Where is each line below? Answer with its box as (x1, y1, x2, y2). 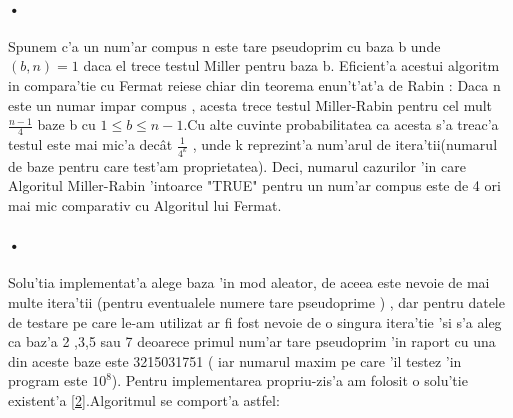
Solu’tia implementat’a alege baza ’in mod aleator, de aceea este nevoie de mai (8, 272, 490, 293)
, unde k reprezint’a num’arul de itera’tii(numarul (192, 134, 498, 154)
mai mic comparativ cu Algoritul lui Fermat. (8, 195, 282, 216)
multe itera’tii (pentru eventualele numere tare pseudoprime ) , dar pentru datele (8, 292, 505, 313)
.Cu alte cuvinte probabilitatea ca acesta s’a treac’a (183, 114, 499, 135)
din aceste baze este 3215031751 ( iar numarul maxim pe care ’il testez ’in (8, 350, 462, 371)
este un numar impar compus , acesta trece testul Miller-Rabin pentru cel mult (8, 94, 493, 115)
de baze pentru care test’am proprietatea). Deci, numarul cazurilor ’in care (8, 155, 466, 176)
